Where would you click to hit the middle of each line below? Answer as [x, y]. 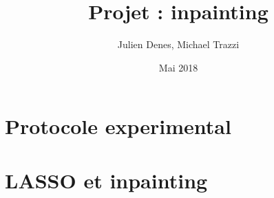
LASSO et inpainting [106, 180]
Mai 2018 [178, 67]
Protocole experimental [118, 126]
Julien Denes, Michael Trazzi [178, 44]
